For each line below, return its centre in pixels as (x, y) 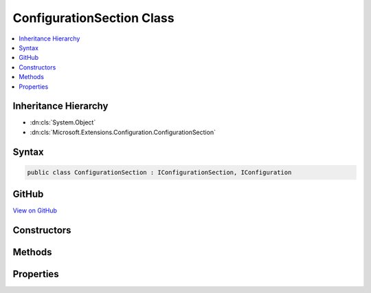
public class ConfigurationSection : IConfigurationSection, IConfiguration (159, 172)
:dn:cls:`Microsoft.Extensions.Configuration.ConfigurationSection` (123, 132)
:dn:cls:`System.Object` (63, 122)
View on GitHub (35, 210)
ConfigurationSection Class (93, 18)
